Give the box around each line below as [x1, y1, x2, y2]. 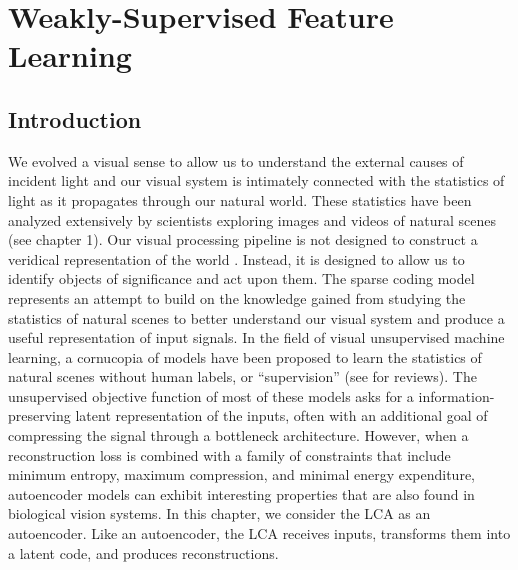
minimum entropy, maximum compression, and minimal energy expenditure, [8, 464, 475, 485]
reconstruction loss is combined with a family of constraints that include [8, 444, 451, 465]
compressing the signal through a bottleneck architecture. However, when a [8, 425, 469, 446]
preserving [8, 405, 71, 426]
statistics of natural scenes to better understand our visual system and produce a [8, 307, 505, 328]
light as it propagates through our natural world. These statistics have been [8, 189, 472, 210]
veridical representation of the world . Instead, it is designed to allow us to [8, 248, 465, 269]
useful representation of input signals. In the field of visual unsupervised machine [8, 327, 505, 348]
